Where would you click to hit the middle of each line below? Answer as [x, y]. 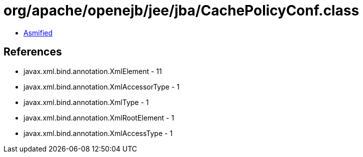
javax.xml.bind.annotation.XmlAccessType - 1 [98, 133]
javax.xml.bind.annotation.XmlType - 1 [86, 102]
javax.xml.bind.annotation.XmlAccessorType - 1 [101, 86]
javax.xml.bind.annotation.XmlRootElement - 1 [99, 117]
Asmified [38, 32]
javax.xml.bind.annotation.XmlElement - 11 [93, 71]
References [33, 52]
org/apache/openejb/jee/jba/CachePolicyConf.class [181, 10]
